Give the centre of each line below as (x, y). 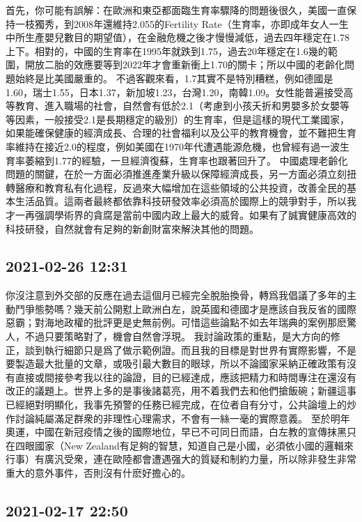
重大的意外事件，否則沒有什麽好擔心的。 (98, 473)
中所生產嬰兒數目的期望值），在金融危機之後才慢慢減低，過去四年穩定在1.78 (178, 37)
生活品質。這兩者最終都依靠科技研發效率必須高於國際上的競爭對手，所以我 (186, 201)
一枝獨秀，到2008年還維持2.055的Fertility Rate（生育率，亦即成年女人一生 (182, 23)
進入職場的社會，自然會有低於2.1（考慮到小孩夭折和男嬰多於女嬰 (192, 106)
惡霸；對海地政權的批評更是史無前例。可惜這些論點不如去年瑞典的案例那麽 (176, 322)
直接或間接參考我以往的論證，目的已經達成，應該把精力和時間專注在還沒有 (186, 377)
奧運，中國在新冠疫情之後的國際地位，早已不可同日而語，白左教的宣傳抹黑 (176, 432)
